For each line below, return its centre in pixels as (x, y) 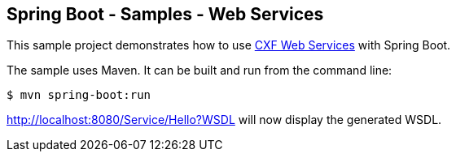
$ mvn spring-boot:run (79, 95)
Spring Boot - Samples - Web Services (165, 14)
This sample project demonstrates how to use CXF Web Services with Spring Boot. (229, 45)
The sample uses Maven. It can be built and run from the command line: (199, 70)
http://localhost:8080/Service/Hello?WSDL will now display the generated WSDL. (224, 120)
